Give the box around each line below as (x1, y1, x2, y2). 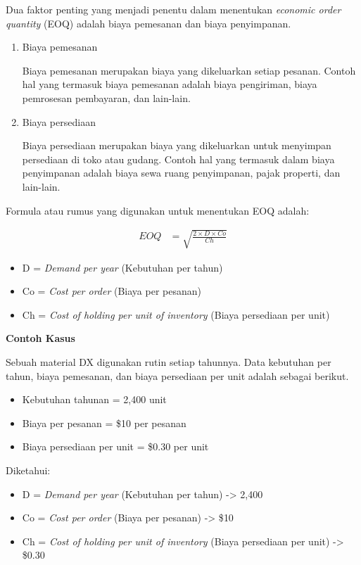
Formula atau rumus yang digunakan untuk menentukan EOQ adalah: (6, 203, 310, 217)
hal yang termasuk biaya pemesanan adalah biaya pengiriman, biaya (22, 77, 317, 91)
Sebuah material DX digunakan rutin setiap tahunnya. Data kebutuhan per (6, 355, 331, 369)
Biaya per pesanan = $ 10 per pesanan (22, 415, 186, 430)
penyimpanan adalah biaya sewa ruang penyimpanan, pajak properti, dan (22, 165, 341, 180)
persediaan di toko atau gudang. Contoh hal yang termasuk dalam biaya (22, 151, 335, 166)
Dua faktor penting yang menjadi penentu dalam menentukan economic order (6, 2, 341, 16)
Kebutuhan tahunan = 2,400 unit (22, 392, 167, 407)
